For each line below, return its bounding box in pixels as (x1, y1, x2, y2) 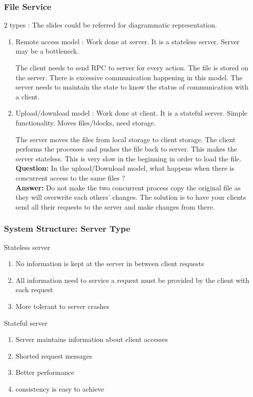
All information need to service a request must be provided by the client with (15, 275, 250, 285)
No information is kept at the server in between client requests (15, 258, 204, 269)
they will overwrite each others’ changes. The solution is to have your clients (15, 192, 246, 202)
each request (15, 284, 53, 295)
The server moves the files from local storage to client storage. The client (15, 134, 236, 144)
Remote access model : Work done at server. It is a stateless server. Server (15, 36, 240, 46)
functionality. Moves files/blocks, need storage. (15, 117, 156, 127)
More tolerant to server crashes (15, 301, 109, 311)
